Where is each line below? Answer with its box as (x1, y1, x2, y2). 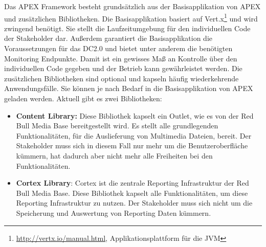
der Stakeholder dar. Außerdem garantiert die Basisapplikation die (4, 33, 213, 43)
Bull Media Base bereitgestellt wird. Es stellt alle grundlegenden (16, 120, 218, 131)
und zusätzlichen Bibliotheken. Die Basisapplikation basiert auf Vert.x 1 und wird (4, 11, 258, 24)
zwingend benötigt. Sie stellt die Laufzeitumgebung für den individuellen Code (4, 23, 251, 33)
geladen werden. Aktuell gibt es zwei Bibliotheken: (4, 93, 162, 103)
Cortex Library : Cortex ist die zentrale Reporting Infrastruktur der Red (16, 177, 249, 188)
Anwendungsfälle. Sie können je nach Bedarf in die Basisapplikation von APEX (4, 83, 253, 94)
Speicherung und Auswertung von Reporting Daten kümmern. (16, 207, 211, 218)
